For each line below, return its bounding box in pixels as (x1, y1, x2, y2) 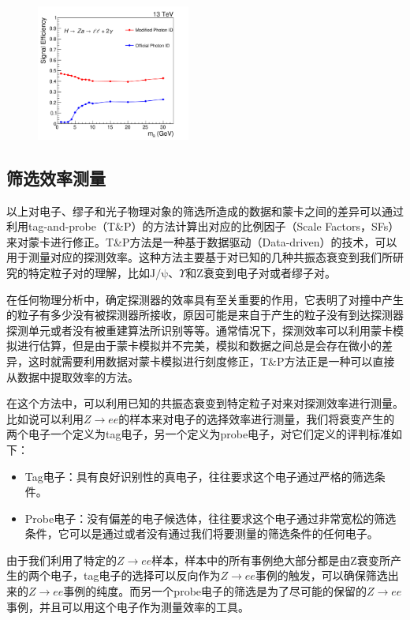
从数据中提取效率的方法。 (6, 368, 139, 385)
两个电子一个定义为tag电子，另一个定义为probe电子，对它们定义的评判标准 (6, 426, 392, 442)
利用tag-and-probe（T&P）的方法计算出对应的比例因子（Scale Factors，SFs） (6, 218, 400, 235)
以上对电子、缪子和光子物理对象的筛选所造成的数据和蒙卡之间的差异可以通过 (6, 202, 404, 219)
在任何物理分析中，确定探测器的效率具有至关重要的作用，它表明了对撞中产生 (6, 291, 404, 307)
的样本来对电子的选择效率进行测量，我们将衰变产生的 (118, 410, 395, 426)
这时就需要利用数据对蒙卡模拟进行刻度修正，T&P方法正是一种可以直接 (28, 352, 395, 369)
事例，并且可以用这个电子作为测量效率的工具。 (6, 598, 249, 614)
